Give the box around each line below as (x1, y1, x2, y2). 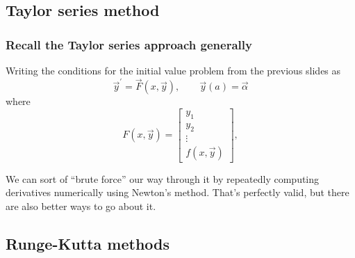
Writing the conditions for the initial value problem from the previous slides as (6, 63, 341, 77)
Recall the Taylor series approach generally (6, 35, 252, 53)
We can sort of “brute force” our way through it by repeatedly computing (6, 171, 320, 186)
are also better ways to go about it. (6, 198, 156, 213)
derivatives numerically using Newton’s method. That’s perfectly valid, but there (6, 185, 349, 200)
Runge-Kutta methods (6, 232, 170, 254)
